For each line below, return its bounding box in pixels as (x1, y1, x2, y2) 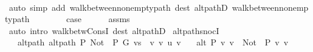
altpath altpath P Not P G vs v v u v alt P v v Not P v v (17, 36, 289, 48)
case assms (66, 13, 130, 25)
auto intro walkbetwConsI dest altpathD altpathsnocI (9, 24, 219, 36)
